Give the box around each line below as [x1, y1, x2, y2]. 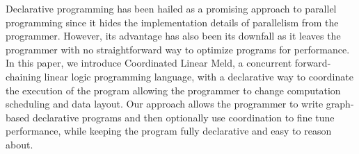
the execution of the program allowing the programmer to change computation [6, 83, 341, 97]
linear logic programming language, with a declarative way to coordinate [44, 69, 353, 83]
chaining [6, 69, 41, 83]
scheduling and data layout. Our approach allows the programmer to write [6, 96, 324, 111]
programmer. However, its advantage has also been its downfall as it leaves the [6, 28, 341, 43]
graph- [326, 96, 354, 111]
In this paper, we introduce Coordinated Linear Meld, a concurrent [6, 55, 292, 70]
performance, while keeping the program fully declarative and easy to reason [6, 123, 332, 138]
